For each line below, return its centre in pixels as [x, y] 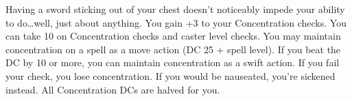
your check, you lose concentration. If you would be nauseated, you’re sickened [171, 75]
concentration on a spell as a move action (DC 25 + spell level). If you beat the [173, 49]
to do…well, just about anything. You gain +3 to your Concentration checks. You [176, 22]
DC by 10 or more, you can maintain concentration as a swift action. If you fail [173, 62]
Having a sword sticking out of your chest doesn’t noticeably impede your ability [175, 9]
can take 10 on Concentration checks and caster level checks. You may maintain [173, 36]
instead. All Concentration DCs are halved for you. [113, 89]
